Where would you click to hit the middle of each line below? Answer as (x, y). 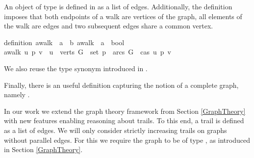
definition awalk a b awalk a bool (64, 42)
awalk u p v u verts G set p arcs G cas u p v (88, 52)
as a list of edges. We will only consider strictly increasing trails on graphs (115, 130)
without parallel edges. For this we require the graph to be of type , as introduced (127, 140)
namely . (17, 94)
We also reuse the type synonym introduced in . (76, 68)
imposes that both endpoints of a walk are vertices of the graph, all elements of (123, 16)
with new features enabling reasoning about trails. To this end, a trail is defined (124, 120)
